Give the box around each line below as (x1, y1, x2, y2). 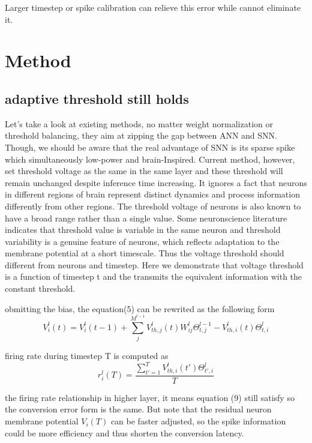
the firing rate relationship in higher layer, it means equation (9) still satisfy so (5, 391, 295, 403)
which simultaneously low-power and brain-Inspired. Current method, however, (5, 152, 295, 165)
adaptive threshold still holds (5, 89, 189, 107)
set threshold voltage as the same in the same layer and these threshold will (5, 164, 283, 177)
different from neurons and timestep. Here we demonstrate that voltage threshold (5, 258, 304, 271)
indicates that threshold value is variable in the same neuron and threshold (5, 223, 281, 236)
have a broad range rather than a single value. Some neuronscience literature (5, 211, 287, 224)
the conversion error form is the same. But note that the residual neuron (5, 403, 272, 415)
